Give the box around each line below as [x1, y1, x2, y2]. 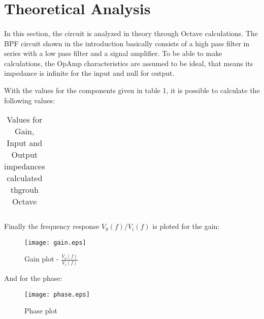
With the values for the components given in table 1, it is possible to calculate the [4, 84, 260, 95]
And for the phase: [4, 273, 62, 283]
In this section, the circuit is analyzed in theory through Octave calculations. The [4, 27, 258, 38]
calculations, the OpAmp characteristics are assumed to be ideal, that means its [4, 57, 253, 68]
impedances [4, 160, 45, 172]
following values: [4, 95, 55, 105]
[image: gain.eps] [24, 239, 86, 246]
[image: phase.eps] [24, 291, 90, 298]
